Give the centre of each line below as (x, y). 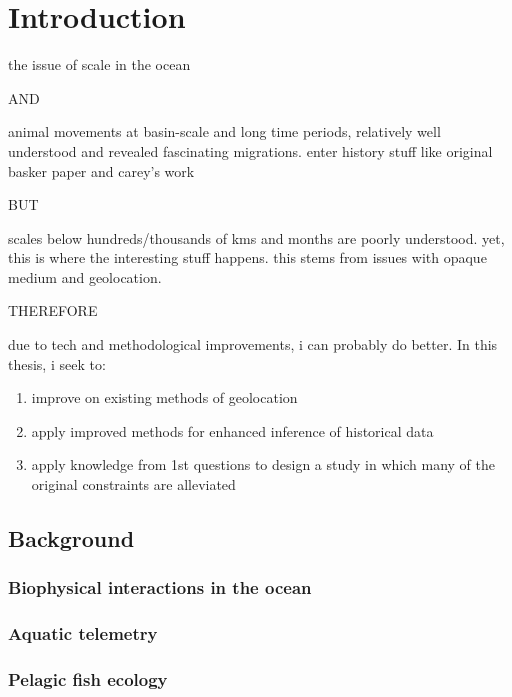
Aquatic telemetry (83, 633)
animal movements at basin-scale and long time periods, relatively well (224, 131)
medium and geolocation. (85, 276)
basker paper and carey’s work (101, 170)
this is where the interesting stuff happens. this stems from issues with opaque (247, 257)
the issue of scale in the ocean (99, 64)
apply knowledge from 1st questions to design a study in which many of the (263, 464)
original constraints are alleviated (133, 484)
